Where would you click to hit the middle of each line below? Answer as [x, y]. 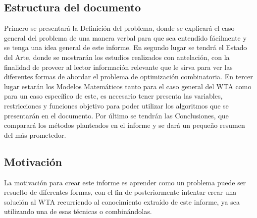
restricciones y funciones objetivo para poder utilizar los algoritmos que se [116, 105]
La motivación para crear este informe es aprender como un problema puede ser [125, 182]
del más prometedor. [35, 135]
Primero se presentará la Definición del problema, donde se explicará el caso [119, 28]
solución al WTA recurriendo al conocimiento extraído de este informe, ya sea [122, 201]
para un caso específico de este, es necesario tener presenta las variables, [113, 96]
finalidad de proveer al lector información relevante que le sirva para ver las [118, 67]
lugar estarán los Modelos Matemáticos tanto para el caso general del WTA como [128, 86]
